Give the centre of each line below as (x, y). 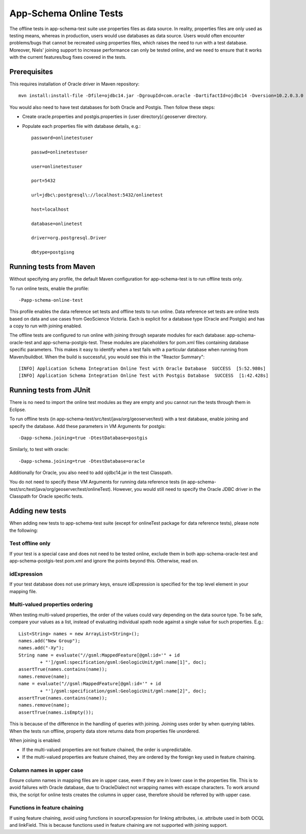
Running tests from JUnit (50, 390)
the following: (24, 530)
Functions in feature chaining (46, 808)
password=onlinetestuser (62, 138)
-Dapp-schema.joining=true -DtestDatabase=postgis (83, 438)
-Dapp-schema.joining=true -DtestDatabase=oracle (82, 461)
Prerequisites (31, 72)
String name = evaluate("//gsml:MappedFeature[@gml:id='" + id (99, 655)
